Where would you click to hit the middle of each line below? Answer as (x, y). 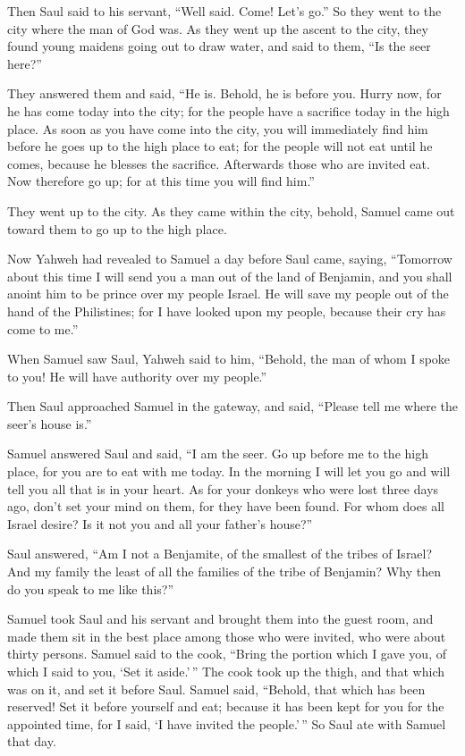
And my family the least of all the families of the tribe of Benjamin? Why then (224, 571)
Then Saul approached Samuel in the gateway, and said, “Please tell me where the (233, 406)
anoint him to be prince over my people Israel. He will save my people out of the (228, 294)
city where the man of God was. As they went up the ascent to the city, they (218, 28)
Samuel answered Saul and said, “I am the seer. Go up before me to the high (218, 454)
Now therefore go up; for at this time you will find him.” (161, 181)
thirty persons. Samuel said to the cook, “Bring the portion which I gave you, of (227, 654)
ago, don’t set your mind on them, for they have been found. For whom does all (226, 506)
